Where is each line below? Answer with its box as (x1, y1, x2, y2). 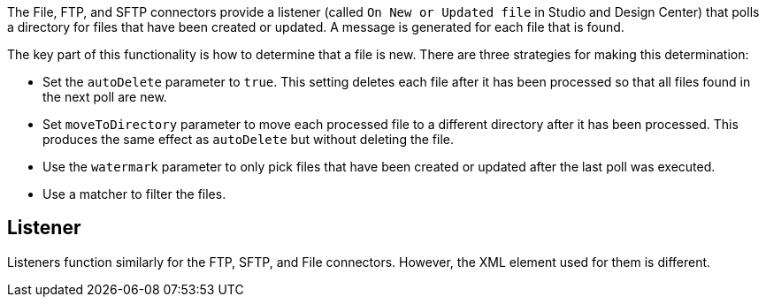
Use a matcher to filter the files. (42, 186, 226, 201)
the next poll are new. (42, 89, 167, 104)
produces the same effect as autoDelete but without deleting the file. (42, 132, 455, 147)
